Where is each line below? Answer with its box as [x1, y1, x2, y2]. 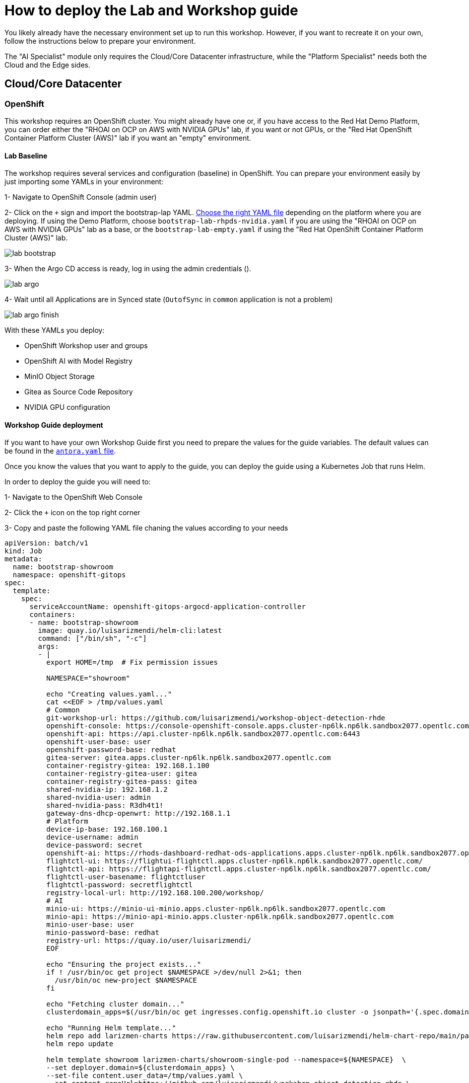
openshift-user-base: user [46, 738, 151, 746]
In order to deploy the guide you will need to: [4, 477, 151, 486]
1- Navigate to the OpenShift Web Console [4, 493, 142, 502]
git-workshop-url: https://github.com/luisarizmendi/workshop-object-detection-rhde [46, 714, 386, 722]
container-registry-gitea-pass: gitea [46, 777, 197, 786]
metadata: [4, 555, 42, 563]
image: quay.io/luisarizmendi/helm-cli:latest [38, 626, 222, 635]
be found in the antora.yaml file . [4, 447, 116, 456]
